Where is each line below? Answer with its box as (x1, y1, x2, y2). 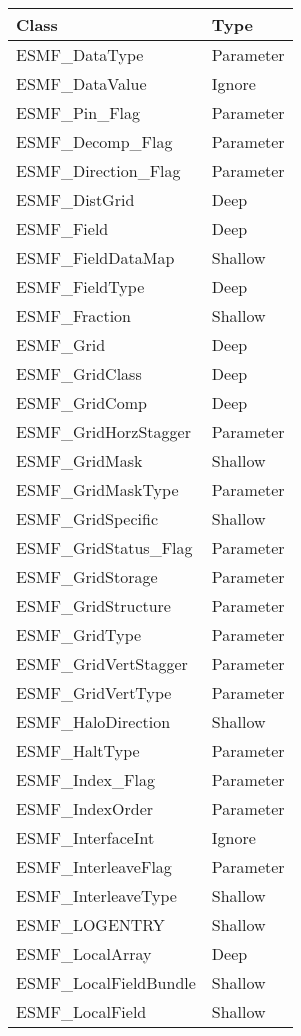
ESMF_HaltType (16, 739, 140, 762)
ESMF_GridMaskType (16, 478, 179, 501)
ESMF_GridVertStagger (16, 652, 188, 675)
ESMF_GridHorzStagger (16, 420, 191, 443)
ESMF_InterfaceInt (16, 826, 155, 849)
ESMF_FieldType (16, 275, 145, 298)
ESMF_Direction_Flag (16, 159, 181, 182)
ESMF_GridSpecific (16, 507, 158, 530)
